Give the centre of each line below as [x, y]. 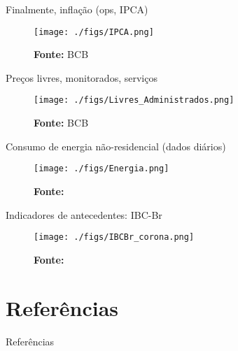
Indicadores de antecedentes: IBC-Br [84, 214]
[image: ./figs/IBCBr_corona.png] [114, 237]
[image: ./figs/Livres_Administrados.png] [134, 100]
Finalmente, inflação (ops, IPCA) [77, 9]
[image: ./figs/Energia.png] [101, 169]
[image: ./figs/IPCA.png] [94, 32]
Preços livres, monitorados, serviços [82, 77]
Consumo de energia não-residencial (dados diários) [116, 146]
